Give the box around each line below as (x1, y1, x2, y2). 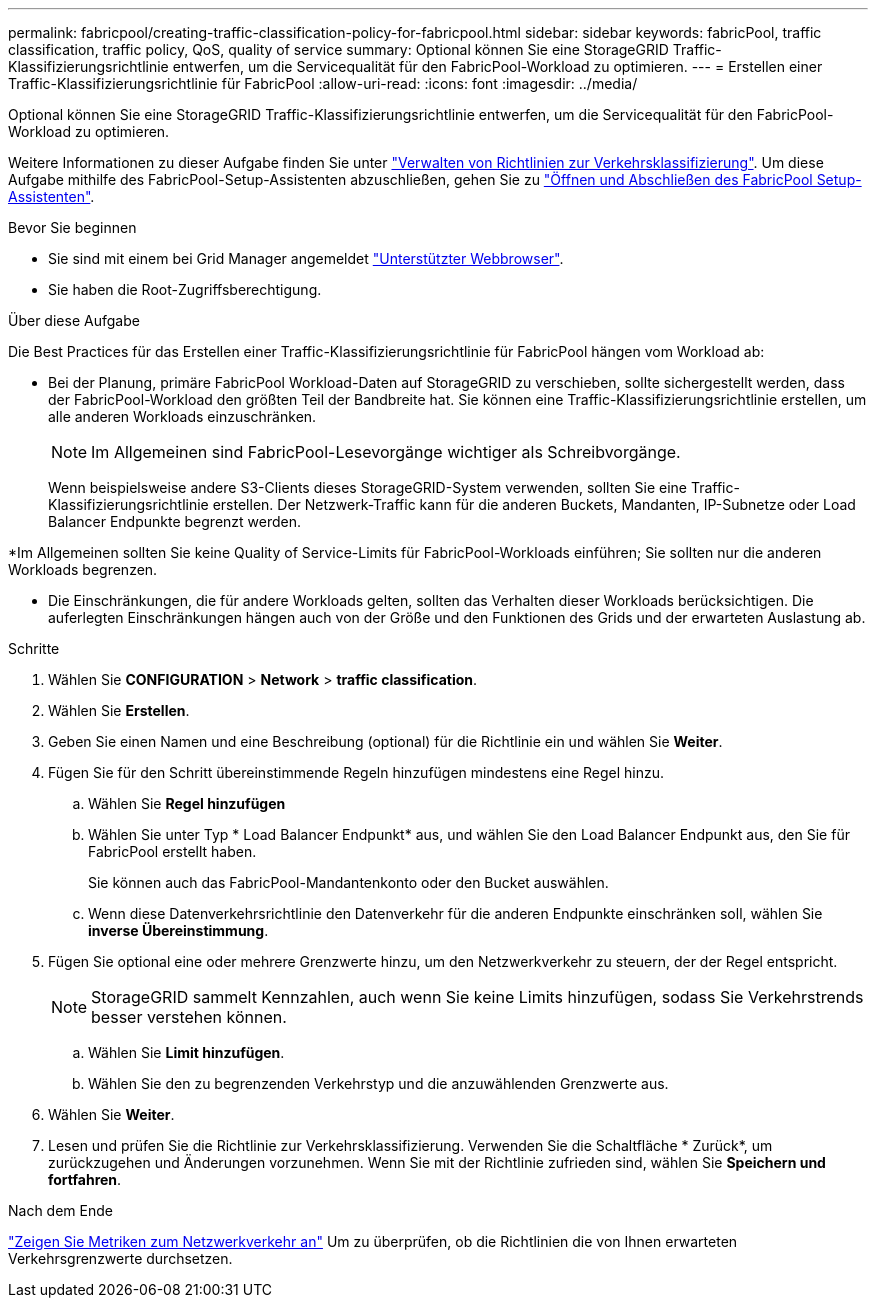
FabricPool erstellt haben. (88, 843, 257, 860)
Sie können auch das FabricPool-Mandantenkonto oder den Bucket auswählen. (88, 874, 609, 891)
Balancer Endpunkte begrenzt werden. (48, 513, 302, 530)
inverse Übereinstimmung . (88, 922, 269, 939)
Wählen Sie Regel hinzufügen (88, 795, 286, 812)
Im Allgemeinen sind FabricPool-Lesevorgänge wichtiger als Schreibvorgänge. (91, 442, 681, 462)
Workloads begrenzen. (8, 561, 158, 578)
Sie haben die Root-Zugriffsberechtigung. (48, 281, 322, 298)
